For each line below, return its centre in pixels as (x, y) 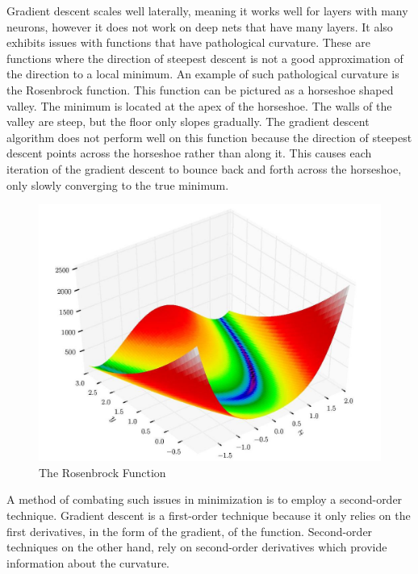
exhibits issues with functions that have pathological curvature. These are (188, 42)
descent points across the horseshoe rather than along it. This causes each (189, 153)
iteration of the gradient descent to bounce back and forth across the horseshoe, (204, 168)
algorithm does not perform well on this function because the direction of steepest (209, 137)
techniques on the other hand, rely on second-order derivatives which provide (197, 547)
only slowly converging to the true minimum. (118, 184)
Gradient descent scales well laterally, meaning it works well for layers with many (207, 10)
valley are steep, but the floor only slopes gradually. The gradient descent (188, 122)
